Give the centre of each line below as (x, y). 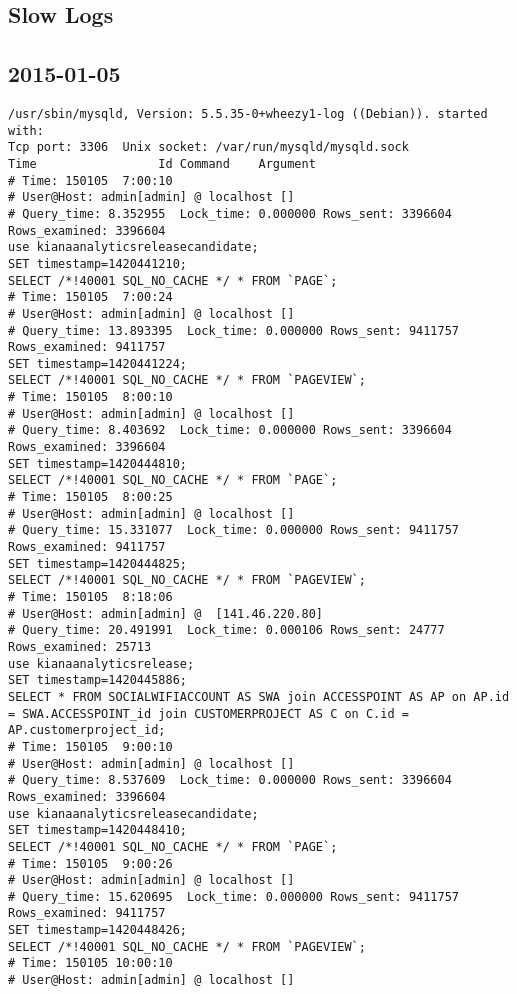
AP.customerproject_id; (87, 730)
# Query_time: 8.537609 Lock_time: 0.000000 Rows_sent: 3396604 (230, 780)
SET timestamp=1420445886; (97, 680)
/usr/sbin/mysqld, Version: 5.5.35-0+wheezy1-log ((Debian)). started (248, 113)
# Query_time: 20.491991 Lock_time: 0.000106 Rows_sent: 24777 (226, 630)
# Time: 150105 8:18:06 (90, 597)
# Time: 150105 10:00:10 (90, 963)
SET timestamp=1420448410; (97, 830)
